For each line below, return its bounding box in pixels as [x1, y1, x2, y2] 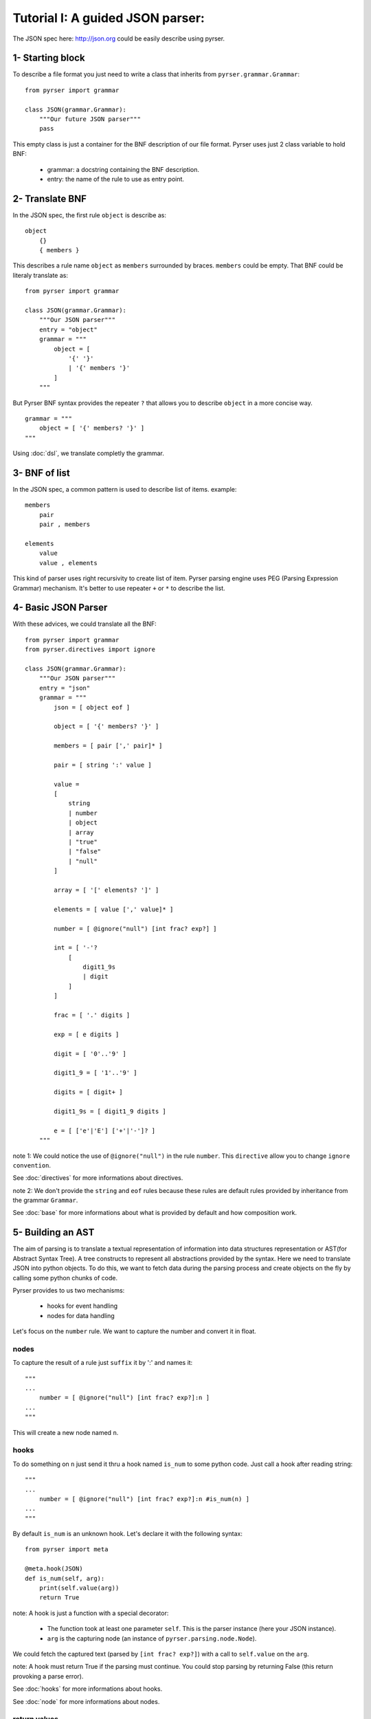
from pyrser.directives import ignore [25, 646, 156, 653]
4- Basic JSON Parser [12, 602, 108, 613]
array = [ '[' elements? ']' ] [54, 886, 159, 894]
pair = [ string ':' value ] [54, 760, 153, 769]
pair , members [38, 521, 91, 529]
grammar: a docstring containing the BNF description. [47, 165, 199, 173]
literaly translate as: [12, 271, 69, 279]
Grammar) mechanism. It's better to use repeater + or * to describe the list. [12, 584, 226, 592]
